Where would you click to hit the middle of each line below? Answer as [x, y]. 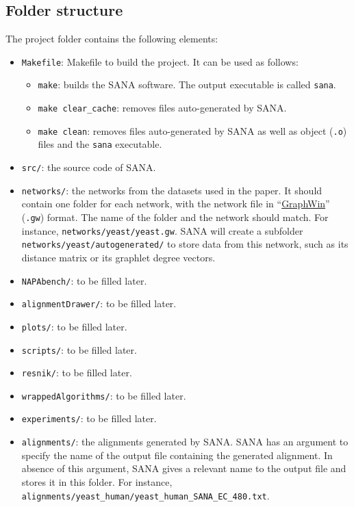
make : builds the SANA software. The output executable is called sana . [187, 84]
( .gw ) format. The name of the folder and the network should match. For [175, 217]
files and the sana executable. [100, 144]
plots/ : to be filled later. [74, 326]
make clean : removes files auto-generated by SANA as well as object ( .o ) [192, 130]
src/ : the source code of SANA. [89, 167]
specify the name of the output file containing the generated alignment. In [177, 455]
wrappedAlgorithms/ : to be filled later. [104, 395]
